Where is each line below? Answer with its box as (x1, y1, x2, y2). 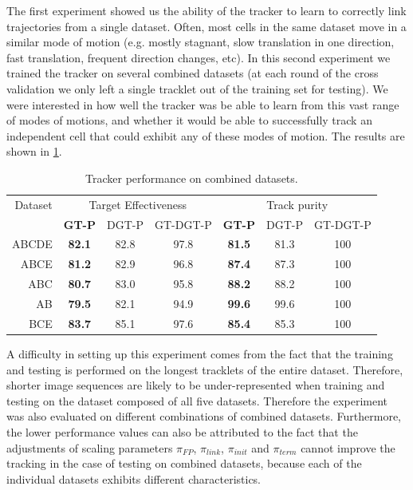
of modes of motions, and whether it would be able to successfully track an (6, 112, 372, 128)
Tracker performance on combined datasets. (85, 169, 298, 186)
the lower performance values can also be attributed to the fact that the (6, 423, 358, 440)
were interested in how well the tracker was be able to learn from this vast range (6, 96, 399, 113)
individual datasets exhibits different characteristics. (6, 470, 262, 487)
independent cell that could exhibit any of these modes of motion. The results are (6, 127, 405, 144)
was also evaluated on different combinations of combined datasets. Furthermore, (6, 408, 401, 425)
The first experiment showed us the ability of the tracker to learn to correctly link (6, 2, 407, 18)
